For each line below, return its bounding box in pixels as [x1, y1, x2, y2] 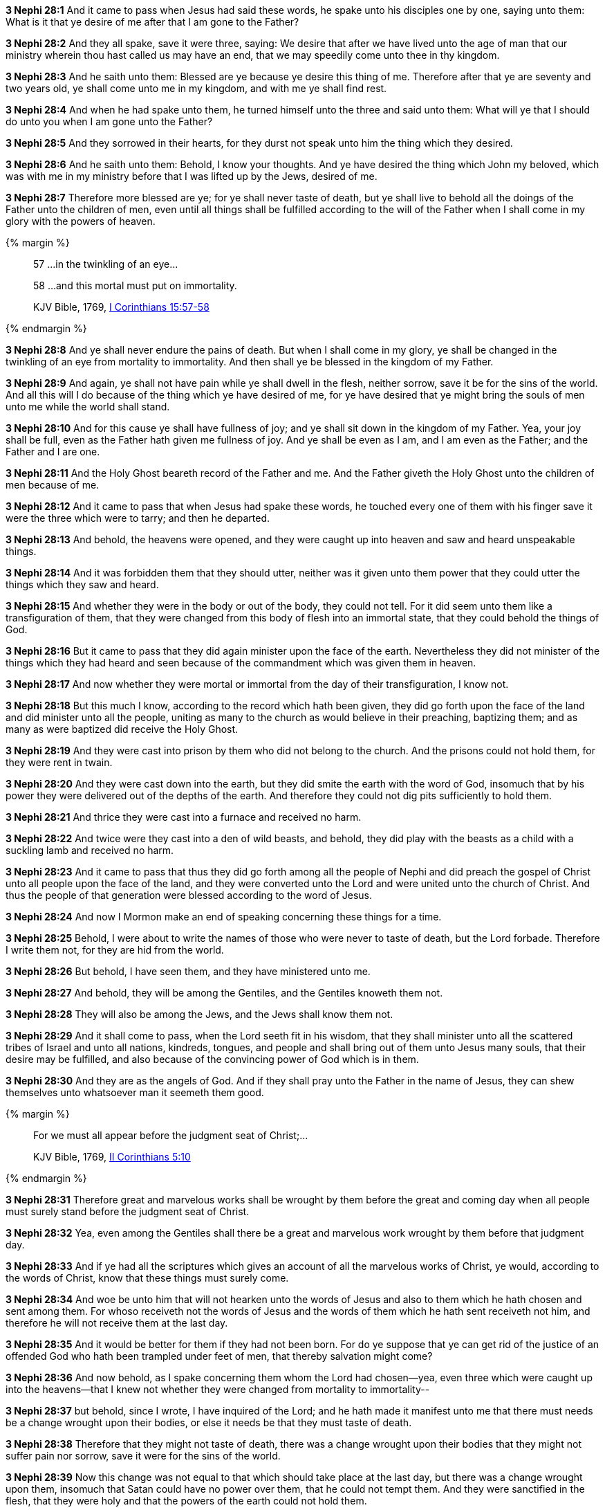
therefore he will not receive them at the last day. [6, 1317, 228, 1329]
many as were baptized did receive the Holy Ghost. [6, 723, 239, 735]
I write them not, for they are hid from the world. [6, 944, 224, 956]
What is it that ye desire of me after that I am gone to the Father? [6, 16, 299, 28]
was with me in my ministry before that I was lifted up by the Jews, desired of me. [6, 170, 378, 182]
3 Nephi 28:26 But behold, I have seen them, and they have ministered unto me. [6, 965, 371, 977]
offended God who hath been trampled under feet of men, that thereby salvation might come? [6, 1350, 433, 1362]
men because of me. [6, 479, 100, 491]
